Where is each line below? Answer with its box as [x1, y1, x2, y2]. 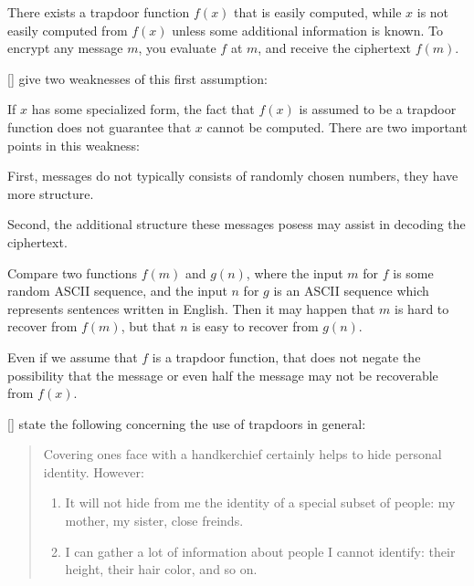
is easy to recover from [192, 317, 319, 336]
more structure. [7, 183, 94, 203]
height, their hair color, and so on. [65, 560, 258, 579]
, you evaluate [138, 38, 216, 58]
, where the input [246, 263, 343, 282]
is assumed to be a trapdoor [299, 99, 457, 119]
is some [393, 263, 434, 282]
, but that [121, 317, 176, 336]
